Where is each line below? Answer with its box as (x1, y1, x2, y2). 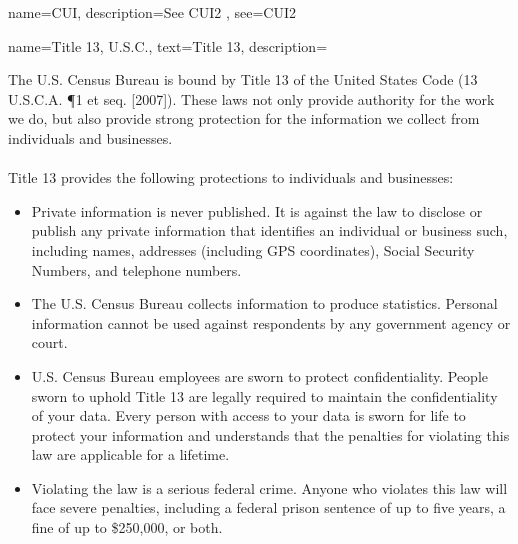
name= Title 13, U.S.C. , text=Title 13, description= (8, 35, 328, 56)
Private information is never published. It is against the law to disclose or (31, 200, 483, 221)
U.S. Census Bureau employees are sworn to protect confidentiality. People (31, 365, 489, 386)
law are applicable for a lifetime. (31, 444, 230, 465)
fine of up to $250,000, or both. (31, 517, 223, 538)
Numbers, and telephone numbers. (31, 259, 242, 280)
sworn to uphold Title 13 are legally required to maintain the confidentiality (31, 385, 498, 406)
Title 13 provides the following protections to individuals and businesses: (8, 167, 454, 188)
